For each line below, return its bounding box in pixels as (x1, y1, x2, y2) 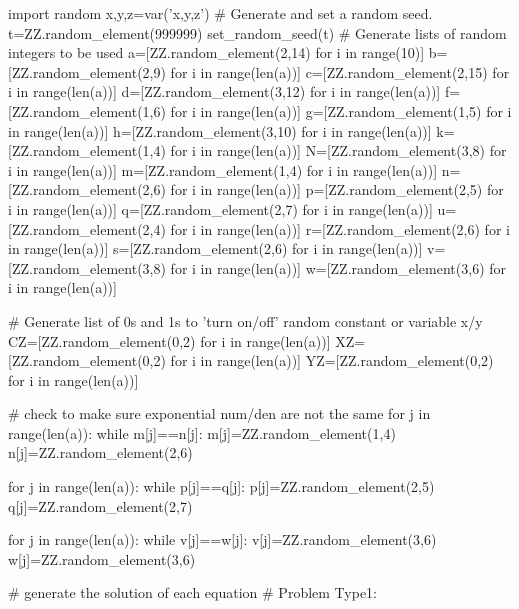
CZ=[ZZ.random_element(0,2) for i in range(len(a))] (8, 330, 331, 351)
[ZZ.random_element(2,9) (8, 61, 166, 82)
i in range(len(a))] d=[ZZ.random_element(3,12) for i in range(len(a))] (8, 81, 441, 102)
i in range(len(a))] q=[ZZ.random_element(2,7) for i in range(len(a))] (8, 198, 433, 219)
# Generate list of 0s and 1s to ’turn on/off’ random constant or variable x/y (8, 310, 483, 331)
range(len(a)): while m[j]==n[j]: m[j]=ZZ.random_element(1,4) (8, 422, 396, 443)
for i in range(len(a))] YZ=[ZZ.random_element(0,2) (170, 350, 494, 371)
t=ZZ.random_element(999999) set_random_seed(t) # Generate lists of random (8, 22, 507, 43)
